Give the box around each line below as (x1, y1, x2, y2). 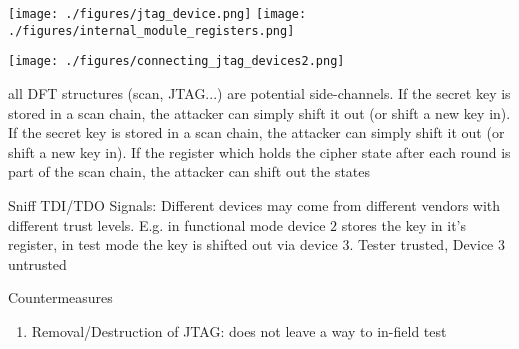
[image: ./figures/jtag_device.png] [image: (8, 7, 307, 21)
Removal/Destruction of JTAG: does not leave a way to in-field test (31, 320, 447, 341)
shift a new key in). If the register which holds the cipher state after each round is (8, 141, 511, 162)
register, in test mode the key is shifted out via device (8, 234, 338, 255)
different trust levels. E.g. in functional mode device (8, 214, 326, 235)
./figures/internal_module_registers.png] (8, 23, 295, 38)
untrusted (8, 253, 67, 274)
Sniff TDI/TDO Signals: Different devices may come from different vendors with (8, 194, 501, 215)
